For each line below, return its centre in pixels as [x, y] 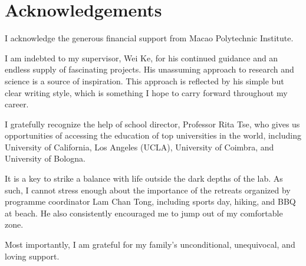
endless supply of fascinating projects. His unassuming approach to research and [149, 69]
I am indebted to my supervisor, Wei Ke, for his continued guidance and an [142, 58]
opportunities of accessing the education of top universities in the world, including [153, 135]
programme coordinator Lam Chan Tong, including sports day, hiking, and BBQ [150, 201]
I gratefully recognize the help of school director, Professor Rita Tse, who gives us [152, 124]
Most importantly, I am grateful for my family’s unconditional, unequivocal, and [150, 244]
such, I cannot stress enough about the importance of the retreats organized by [148, 190]
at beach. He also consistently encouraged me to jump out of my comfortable [144, 213]
